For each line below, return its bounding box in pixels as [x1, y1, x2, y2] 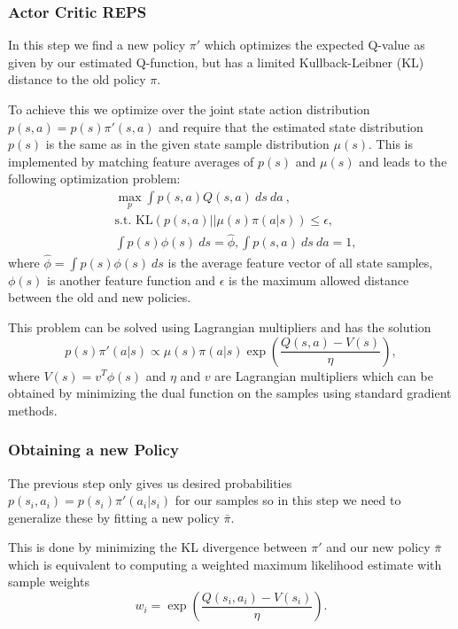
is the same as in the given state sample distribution [45, 135, 330, 153]
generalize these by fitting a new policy [8, 508, 220, 526]
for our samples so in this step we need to [175, 491, 401, 509]
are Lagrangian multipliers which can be [214, 366, 433, 384]
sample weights [8, 572, 89, 591]
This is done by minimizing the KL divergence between [8, 538, 307, 556]
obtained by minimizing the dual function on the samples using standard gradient [8, 384, 452, 402]
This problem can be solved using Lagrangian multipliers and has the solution [8, 317, 431, 336]
